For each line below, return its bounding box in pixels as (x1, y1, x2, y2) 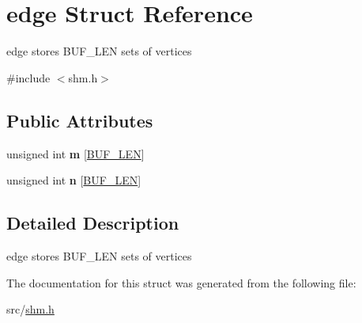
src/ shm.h (6, 301, 55, 317)
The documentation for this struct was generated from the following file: (6, 274, 356, 291)
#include (6, 69, 51, 85)
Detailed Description (6, 211, 179, 235)
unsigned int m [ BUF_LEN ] (6, 145, 145, 161)
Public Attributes (6, 108, 153, 132)
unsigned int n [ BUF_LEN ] (6, 172, 141, 188)
